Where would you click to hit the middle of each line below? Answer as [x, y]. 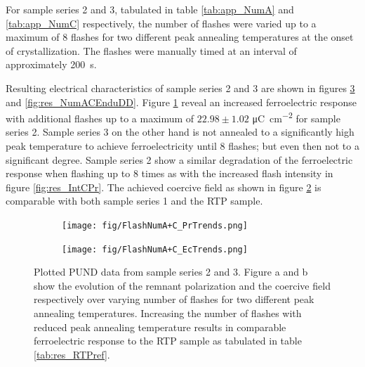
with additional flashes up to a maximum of [100, 118]
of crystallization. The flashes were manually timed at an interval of [151, 50]
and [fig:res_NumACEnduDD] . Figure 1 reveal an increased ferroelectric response [181, 102]
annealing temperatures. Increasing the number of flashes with [168, 313]
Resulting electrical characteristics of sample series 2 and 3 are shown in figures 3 [180, 88]
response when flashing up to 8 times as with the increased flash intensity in [170, 173]
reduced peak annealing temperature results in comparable [160, 327]
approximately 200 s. [51, 64]
